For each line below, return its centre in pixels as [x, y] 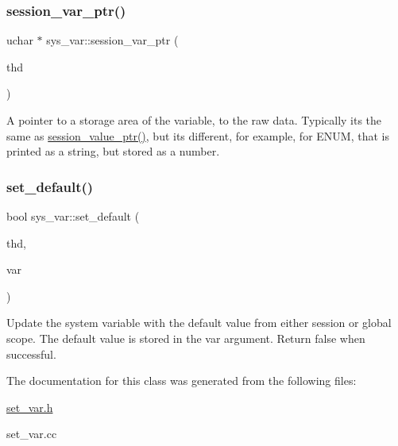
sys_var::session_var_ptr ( [112, 40]
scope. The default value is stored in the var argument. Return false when [186, 338]
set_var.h [30, 407]
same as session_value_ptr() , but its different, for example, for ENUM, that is [198, 135]
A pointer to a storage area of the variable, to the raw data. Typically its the [194, 120]
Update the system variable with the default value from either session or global [199, 323]
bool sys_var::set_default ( [73, 216]
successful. [31, 354]
